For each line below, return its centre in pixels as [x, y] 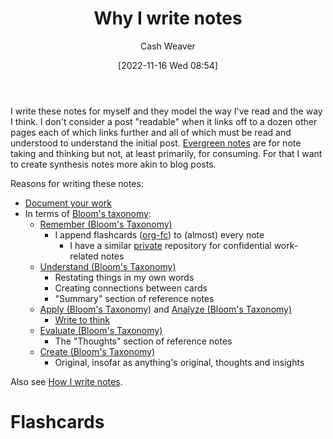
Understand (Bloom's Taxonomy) [108, 266]
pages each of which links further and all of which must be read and [151, 132]
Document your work [68, 203]
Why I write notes [168, 18]
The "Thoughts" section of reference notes [143, 341]
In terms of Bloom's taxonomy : [88, 213]
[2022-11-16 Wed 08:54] [168, 65]
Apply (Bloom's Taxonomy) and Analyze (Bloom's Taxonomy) [166, 309]
